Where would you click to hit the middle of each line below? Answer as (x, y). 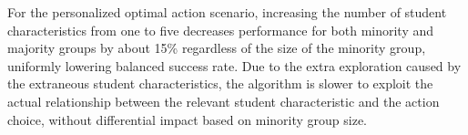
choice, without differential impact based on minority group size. (187, 119)
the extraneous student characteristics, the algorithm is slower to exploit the (220, 83)
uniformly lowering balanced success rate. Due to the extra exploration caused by (234, 65)
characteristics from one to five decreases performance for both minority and (221, 30)
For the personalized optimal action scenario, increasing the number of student (227, 12)
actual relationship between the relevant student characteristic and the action (224, 101)
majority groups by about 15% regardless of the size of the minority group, (217, 48)
